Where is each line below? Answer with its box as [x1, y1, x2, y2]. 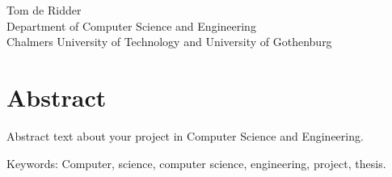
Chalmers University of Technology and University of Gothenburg [6, 33, 332, 50]
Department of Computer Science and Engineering [6, 17, 256, 34]
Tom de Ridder [6, 2, 82, 19]
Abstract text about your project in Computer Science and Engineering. [6, 128, 364, 145]
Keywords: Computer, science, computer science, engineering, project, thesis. [6, 154, 386, 171]
